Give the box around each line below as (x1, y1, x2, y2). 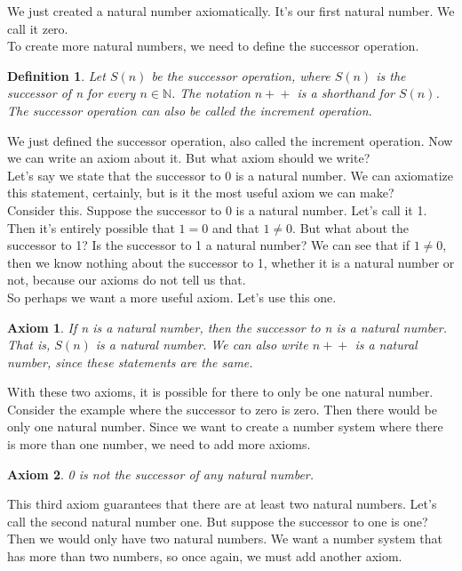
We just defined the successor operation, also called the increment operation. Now (7, 131, 453, 149)
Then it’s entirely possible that (7, 218, 175, 237)
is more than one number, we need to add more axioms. (7, 435, 311, 454)
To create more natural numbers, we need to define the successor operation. (7, 36, 419, 55)
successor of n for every (7, 84, 136, 102)
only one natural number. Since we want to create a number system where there (7, 417, 443, 436)
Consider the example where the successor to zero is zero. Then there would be (7, 399, 437, 418)
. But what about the (292, 218, 409, 237)
